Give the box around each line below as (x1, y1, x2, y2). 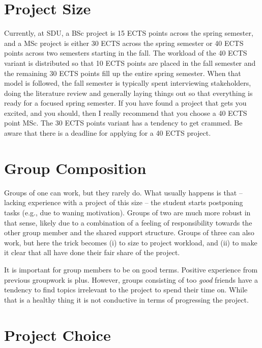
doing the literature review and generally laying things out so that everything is (4, 87, 253, 98)
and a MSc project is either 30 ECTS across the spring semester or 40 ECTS (4, 37, 244, 48)
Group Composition (4, 157, 147, 178)
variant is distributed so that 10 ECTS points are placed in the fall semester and (4, 57, 256, 68)
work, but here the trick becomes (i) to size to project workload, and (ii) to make (4, 237, 257, 247)
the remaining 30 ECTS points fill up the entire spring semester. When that (4, 67, 241, 78)
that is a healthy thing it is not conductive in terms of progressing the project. (4, 294, 249, 305)
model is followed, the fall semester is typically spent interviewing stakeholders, (4, 78, 251, 88)
